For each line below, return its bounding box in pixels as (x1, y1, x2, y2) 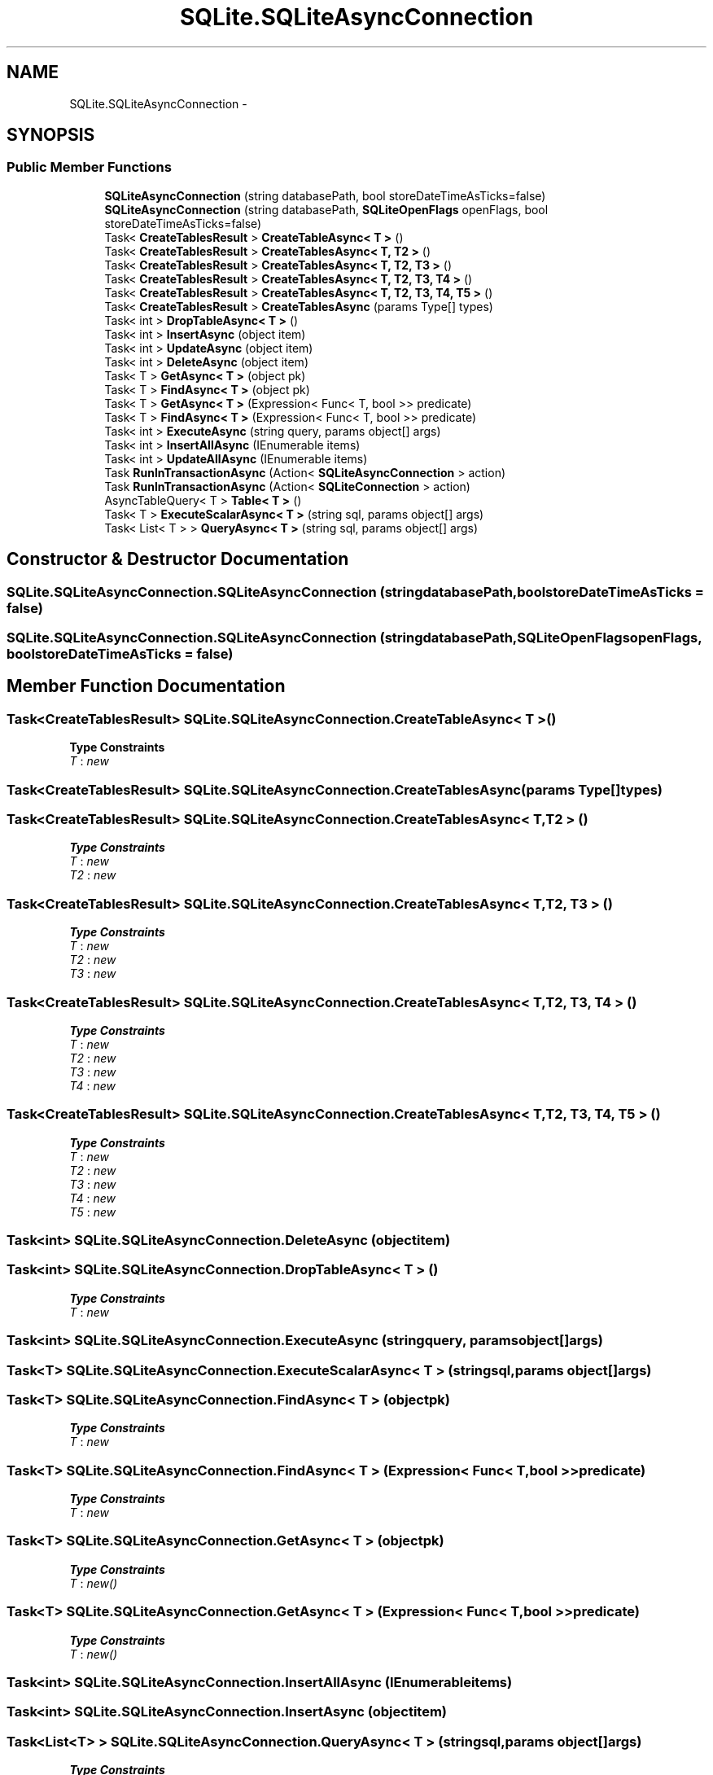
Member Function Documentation (7, 676, 286, 697)
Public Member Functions (7, 159, 172, 176)
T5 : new (69, 1204, 116, 1219)
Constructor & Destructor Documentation (7, 549, 349, 570)
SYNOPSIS (7, 125, 95, 146)
